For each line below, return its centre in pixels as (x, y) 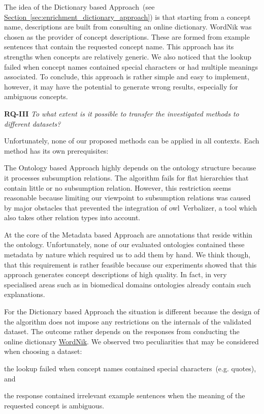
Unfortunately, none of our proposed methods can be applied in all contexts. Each (132, 141)
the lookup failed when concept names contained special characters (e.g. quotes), (130, 368)
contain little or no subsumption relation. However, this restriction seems (118, 187)
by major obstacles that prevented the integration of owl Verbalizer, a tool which (131, 207)
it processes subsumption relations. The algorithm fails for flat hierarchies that (126, 177)
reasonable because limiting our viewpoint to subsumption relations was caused (127, 198)
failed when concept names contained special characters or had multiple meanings (131, 66)
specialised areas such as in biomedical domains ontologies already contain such (127, 284)
